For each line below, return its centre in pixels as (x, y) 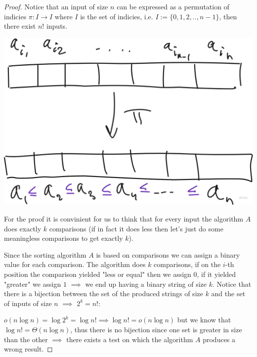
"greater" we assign (33, 284)
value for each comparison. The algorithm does (75, 264)
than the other (26, 339)
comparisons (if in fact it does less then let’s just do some (136, 228)
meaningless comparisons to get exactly (64, 238)
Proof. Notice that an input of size (56, 6)
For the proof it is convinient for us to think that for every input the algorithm (124, 219)
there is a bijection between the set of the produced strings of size (104, 293)
